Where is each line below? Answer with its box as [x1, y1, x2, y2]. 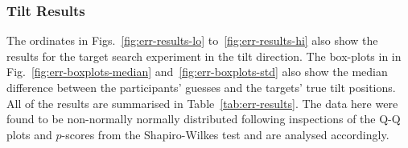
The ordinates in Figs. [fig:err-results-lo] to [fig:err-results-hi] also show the [6, 32, 378, 49]
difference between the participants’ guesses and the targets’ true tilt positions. [6, 79, 396, 95]
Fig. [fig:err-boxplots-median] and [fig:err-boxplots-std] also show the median [6, 63, 388, 80]
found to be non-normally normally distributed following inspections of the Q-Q [6, 110, 401, 127]
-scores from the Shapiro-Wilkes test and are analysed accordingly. [61, 126, 389, 142]
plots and [6, 126, 52, 142]
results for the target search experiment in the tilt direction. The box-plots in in [6, 47, 402, 64]
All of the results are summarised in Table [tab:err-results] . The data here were [6, 94, 398, 111]
